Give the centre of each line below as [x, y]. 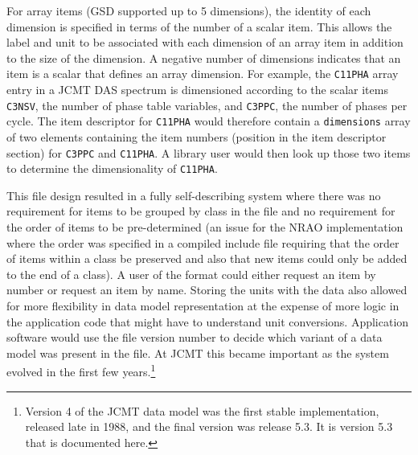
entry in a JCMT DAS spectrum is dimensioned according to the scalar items [197, 90]
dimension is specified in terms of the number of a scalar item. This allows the [199, 26]
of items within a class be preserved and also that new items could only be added [207, 258]
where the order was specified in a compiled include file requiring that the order [203, 242]
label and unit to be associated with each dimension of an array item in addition [205, 42]
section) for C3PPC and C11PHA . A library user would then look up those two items [209, 152]
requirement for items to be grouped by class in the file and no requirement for [201, 211]
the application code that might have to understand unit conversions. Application [208, 321]
